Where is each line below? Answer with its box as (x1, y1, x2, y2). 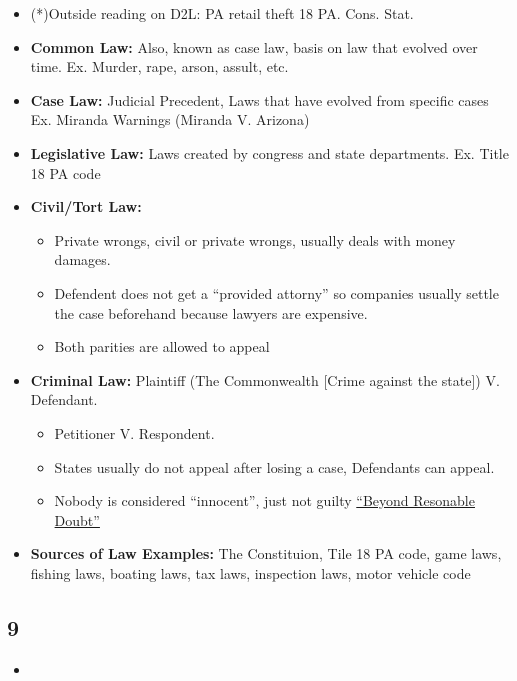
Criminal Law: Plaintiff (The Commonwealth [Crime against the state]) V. (30, 369, 500, 390)
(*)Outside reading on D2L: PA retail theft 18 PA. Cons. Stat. (30, 3, 414, 23)
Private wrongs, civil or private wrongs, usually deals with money (54, 229, 456, 250)
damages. (54, 249, 111, 270)
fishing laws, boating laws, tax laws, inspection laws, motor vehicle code (30, 562, 471, 583)
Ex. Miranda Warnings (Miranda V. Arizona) (30, 109, 310, 130)
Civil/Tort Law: (30, 196, 142, 217)
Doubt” (54, 509, 100, 530)
